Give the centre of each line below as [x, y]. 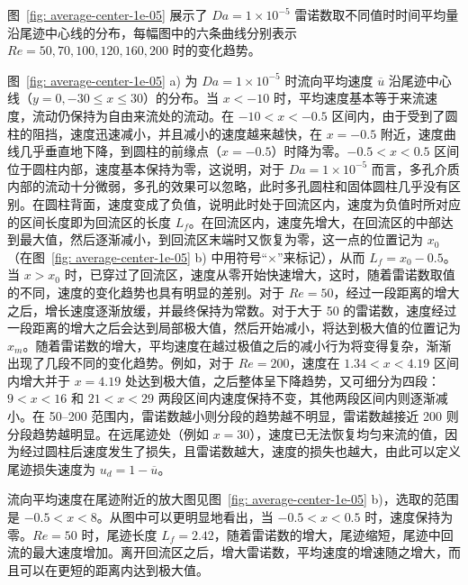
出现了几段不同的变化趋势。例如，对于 [121, 363]
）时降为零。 [309, 151]
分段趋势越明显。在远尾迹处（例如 [108, 433]
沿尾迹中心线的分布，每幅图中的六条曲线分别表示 [152, 32]
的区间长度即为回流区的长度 [89, 221]
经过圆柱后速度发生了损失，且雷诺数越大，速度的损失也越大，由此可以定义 [240, 451]
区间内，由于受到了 [388, 115]
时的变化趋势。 [216, 50]
